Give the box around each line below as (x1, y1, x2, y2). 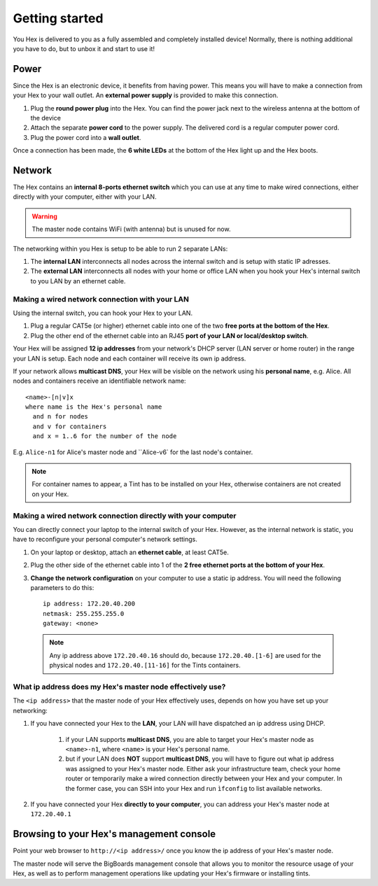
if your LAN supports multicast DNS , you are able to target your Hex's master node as (65, 735, 314, 743)
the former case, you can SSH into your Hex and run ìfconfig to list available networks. (65, 784, 322, 792)
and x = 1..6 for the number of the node (32, 433, 177, 440)
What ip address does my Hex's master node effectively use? (13, 682, 226, 692)
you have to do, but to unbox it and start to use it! (13, 44, 155, 52)
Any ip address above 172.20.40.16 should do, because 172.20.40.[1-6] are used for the (49, 651, 321, 659)
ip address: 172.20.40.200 (43, 600, 136, 608)
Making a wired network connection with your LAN (13, 294, 189, 304)
